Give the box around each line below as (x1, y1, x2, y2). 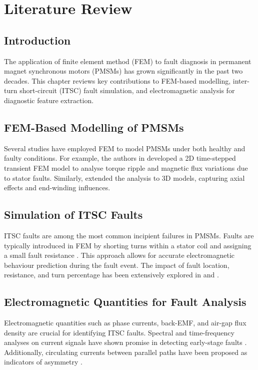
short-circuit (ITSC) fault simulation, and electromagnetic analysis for (19, 85, 235, 96)
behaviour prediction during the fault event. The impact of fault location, (4, 259, 229, 270)
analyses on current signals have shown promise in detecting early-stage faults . (4, 337, 247, 347)
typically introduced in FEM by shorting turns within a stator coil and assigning (4, 240, 251, 250)
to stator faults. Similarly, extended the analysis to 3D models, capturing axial (4, 172, 245, 183)
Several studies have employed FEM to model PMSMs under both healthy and (4, 143, 245, 153)
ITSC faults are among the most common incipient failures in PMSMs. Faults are (4, 230, 254, 240)
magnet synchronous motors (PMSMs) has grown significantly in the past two (4, 66, 243, 76)
